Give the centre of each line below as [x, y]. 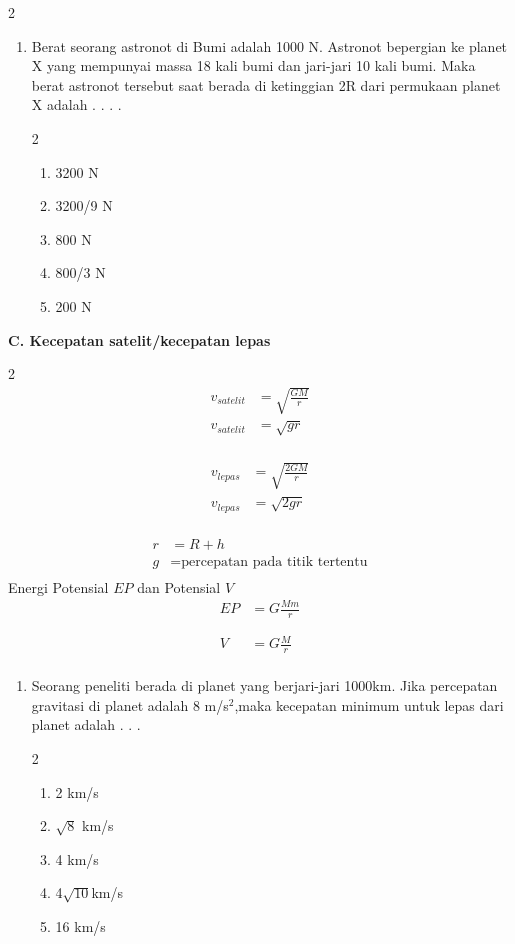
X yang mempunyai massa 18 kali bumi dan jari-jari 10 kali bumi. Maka [253, 65]
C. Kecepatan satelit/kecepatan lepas [139, 339]
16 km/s [80, 926]
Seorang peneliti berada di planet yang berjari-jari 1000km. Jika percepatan [264, 685]
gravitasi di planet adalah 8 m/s [130, 704]
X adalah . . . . [76, 104]
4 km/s [77, 858]
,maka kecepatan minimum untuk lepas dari [369, 704]
